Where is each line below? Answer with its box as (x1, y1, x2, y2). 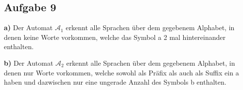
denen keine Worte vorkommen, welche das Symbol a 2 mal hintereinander (4, 32, 226, 42)
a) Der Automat (4, 22, 53, 33)
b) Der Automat (4, 57, 53, 68)
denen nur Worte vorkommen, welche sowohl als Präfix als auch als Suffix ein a (4, 67, 239, 77)
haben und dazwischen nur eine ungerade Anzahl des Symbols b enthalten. (4, 77, 226, 87)
